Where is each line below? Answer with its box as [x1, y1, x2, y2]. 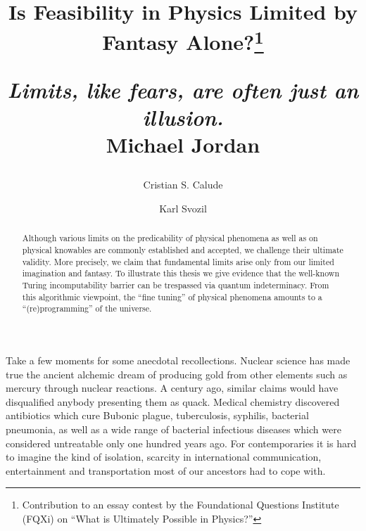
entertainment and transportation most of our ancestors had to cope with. [6, 463, 326, 478]
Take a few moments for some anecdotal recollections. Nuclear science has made [6, 353, 351, 368]
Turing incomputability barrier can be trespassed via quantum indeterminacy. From [22, 279, 329, 291]
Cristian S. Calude [143, 177, 223, 192]
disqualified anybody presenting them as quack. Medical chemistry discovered [6, 394, 340, 409]
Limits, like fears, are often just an [7, 75, 359, 104]
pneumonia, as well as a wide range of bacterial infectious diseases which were [6, 422, 341, 436]
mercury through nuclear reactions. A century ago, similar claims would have [6, 380, 339, 395]
